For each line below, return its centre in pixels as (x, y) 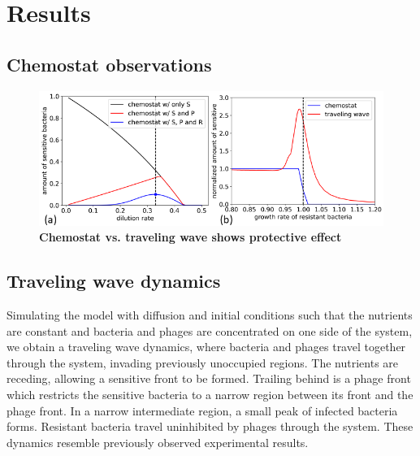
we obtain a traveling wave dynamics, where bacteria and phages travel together (206, 347)
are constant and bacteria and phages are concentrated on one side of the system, (210, 330)
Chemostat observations (109, 64)
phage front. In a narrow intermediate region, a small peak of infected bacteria (202, 410)
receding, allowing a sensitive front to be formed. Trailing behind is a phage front (209, 378)
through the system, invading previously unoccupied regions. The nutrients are (203, 362)
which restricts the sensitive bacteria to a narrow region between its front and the (210, 394)
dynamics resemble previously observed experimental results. (158, 442)
